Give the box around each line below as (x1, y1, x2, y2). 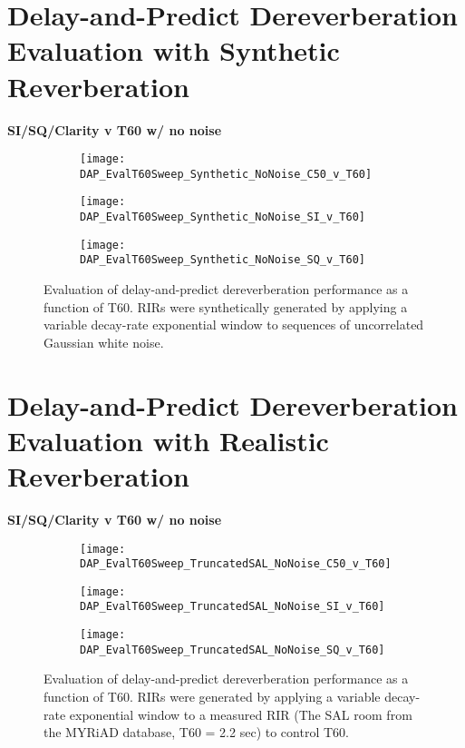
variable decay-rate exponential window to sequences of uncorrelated (44, 315, 424, 334)
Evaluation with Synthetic (7, 32, 340, 69)
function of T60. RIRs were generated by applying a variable (44, 687, 381, 706)
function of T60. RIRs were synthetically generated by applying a (44, 297, 408, 316)
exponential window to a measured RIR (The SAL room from (69, 704, 412, 723)
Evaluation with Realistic (7, 421, 329, 458)
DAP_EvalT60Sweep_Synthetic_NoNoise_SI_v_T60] (80, 211, 365, 224)
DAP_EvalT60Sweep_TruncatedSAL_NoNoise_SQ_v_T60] (80, 643, 385, 656)
